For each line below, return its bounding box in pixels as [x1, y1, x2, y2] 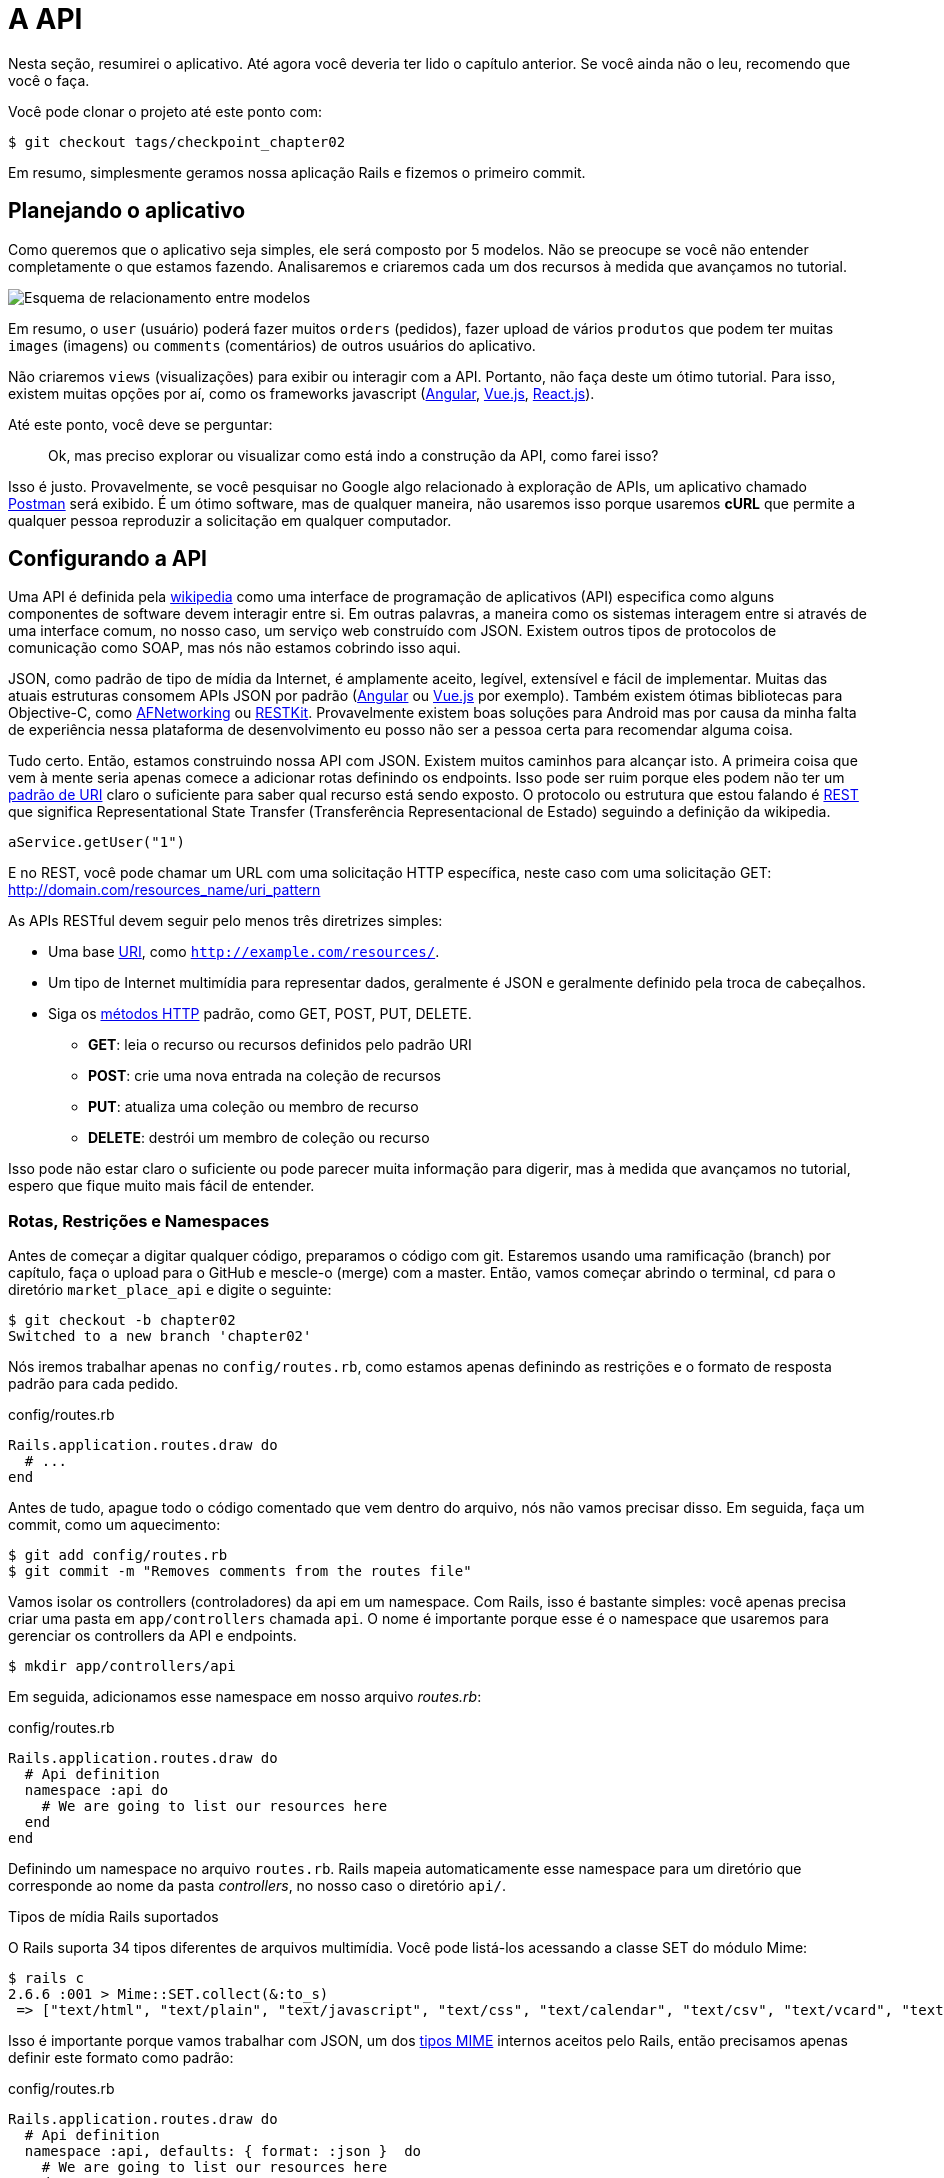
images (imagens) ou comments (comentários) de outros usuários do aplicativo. [8, 336, 536, 354]
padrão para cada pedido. [8, 1375, 179, 1393]
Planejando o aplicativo [8, 198, 246, 224]
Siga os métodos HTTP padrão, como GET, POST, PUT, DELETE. [48, 1005, 472, 1023]
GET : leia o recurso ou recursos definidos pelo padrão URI [88, 1036, 472, 1054]
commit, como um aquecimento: [8, 1516, 221, 1534]
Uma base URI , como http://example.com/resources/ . [48, 943, 440, 961]
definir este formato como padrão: [8, 2049, 234, 2067]
